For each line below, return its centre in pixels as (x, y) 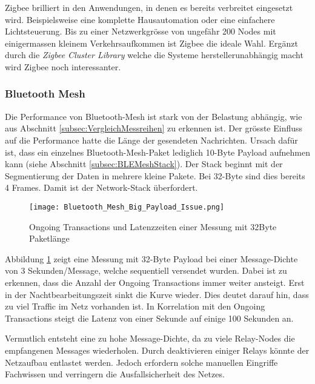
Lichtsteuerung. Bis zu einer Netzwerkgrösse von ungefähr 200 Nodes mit (141, 31)
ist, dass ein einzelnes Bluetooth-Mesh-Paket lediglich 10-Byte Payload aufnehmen (157, 152)
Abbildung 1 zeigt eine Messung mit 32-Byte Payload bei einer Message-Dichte (151, 258)
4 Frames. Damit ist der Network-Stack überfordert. (101, 187)
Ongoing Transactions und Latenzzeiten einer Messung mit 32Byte (153, 226)
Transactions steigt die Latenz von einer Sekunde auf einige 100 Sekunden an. (149, 318)
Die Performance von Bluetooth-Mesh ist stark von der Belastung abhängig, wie (154, 116)
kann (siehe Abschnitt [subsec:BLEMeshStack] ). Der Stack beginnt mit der (144, 164)
